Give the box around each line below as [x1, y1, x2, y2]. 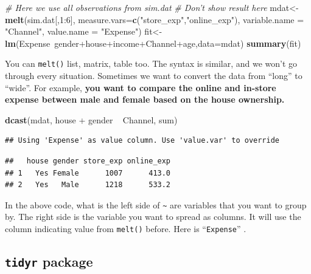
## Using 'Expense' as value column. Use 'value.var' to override [5, 136, 280, 145]
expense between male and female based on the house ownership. [5, 93, 285, 106]
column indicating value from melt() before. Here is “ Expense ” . [5, 222, 246, 235]
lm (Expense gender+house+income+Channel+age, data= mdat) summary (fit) [5, 36, 301, 49]
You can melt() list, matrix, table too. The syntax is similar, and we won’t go [5, 57, 298, 70]
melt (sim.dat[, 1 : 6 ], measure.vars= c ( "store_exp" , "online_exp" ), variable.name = [5, 13, 304, 26]
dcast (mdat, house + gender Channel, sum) [5, 113, 178, 126]
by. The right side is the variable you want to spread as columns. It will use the [5, 210, 301, 223]
